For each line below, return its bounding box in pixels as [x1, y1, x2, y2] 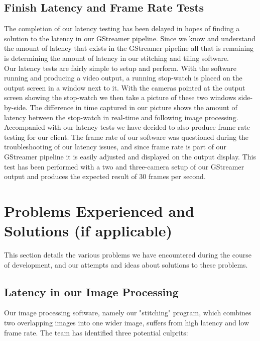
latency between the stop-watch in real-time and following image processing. [4, 112, 238, 122]
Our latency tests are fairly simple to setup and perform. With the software [4, 62, 237, 73]
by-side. [4, 102, 28, 112]
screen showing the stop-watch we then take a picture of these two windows [4, 92, 236, 103]
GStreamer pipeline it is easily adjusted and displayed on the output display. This [4, 151, 256, 161]
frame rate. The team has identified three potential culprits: [4, 327, 188, 337]
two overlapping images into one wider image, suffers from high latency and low [4, 317, 249, 327]
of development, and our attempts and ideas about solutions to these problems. [4, 259, 248, 270]
